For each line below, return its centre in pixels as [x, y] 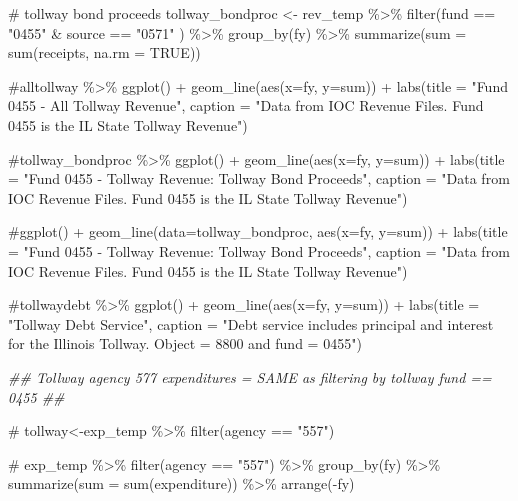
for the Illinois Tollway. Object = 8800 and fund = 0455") [185, 343]
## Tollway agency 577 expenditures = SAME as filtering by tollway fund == [250, 376]
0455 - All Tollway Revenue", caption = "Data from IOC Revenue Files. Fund [246, 105]
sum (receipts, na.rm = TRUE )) [104, 52]
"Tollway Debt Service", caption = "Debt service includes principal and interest [251, 323]
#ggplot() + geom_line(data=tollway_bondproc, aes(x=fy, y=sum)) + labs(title [258, 231]
